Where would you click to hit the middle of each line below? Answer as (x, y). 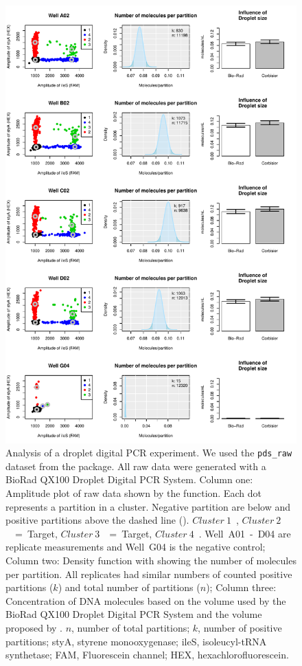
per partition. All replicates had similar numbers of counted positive (149, 574)
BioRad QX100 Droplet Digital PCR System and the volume (134, 614)
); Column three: (241, 587)
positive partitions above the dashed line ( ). (97, 520)
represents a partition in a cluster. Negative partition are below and (148, 506)
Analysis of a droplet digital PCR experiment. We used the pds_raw (149, 453)
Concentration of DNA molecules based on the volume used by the (146, 600)
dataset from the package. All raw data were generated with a (136, 466)
